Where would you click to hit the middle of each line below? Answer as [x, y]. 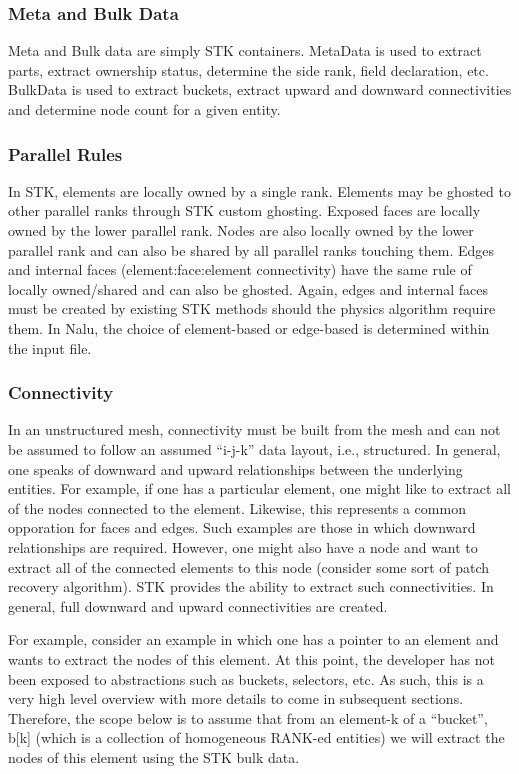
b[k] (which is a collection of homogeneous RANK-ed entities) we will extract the [256, 737]
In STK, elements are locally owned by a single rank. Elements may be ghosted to [259, 190]
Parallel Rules [65, 153]
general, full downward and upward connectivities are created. [198, 605]
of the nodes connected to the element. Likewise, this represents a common [237, 507]
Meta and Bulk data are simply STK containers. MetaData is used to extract [245, 50]
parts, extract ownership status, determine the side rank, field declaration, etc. [248, 69]
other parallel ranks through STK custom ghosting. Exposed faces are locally [244, 210]
